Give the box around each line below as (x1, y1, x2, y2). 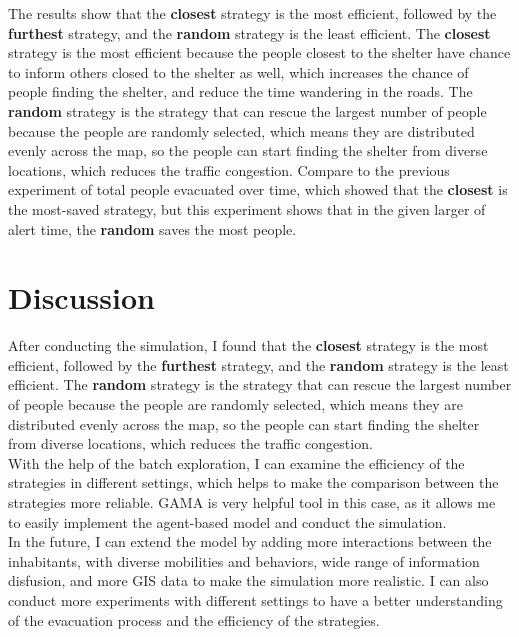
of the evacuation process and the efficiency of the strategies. (8, 609, 380, 630)
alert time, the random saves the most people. (8, 218, 297, 239)
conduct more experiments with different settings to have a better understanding (8, 589, 503, 610)
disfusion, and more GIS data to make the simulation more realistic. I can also (8, 570, 489, 591)
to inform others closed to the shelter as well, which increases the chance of (8, 61, 469, 82)
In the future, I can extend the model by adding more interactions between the (8, 531, 492, 552)
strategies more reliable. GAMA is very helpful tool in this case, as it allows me (8, 492, 496, 512)
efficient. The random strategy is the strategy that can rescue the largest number (8, 374, 512, 395)
